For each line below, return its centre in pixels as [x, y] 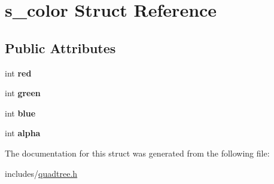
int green [23, 93]
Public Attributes [60, 47]
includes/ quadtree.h [41, 173]
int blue [20, 113]
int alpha [23, 133]
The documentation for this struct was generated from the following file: [137, 153]
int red [18, 73]
